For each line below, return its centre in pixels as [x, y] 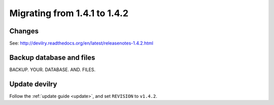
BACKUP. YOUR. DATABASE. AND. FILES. [53, 69]
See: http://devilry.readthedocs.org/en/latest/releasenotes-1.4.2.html [81, 43]
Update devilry [33, 84]
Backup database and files [52, 57]
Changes [24, 31]
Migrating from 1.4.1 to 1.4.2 [69, 13]
